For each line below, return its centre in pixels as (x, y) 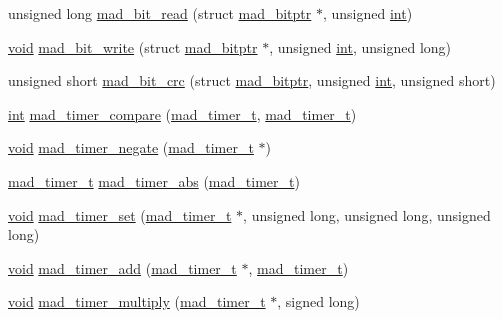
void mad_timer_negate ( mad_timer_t (131, 147)
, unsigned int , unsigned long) (360, 46)
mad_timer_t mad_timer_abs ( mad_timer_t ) (154, 180)
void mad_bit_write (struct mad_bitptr (133, 46)
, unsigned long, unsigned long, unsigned (367, 214)
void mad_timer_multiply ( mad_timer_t (137, 301)
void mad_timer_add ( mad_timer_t (122, 267)
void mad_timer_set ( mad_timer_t (120, 214)
